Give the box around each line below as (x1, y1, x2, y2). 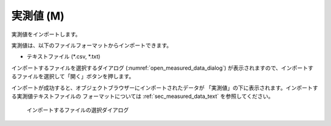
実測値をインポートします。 (11, 31, 81, 38)
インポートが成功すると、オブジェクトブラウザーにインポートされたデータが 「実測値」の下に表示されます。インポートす (11, 84, 318, 91)
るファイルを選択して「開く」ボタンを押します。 (11, 73, 135, 80)
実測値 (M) (11, 9, 64, 23)
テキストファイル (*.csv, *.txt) (26, 53, 101, 61)
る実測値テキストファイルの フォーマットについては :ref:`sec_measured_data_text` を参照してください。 (11, 92, 274, 100)
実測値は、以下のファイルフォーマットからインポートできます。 (11, 42, 172, 49)
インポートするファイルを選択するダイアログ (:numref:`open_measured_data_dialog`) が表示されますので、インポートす (11, 64, 314, 72)
